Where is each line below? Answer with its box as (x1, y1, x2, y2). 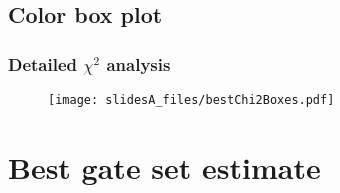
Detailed (8, 51, 78, 76)
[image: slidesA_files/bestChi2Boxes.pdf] (48, 93, 335, 107)
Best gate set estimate (8, 146, 321, 187)
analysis (106, 51, 171, 76)
